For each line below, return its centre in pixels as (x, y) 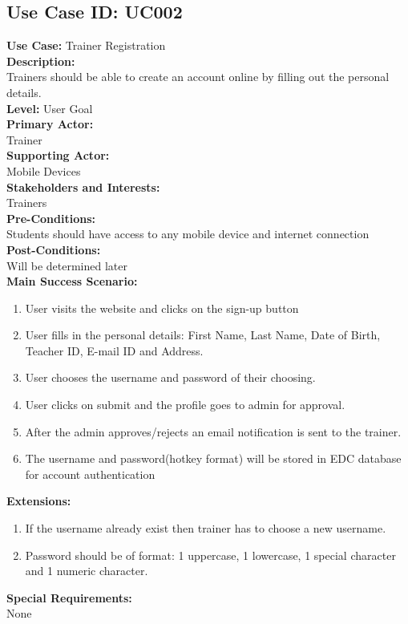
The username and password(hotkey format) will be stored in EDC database (213, 458)
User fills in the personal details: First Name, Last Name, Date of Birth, (203, 335)
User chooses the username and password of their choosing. (170, 377)
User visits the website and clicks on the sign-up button (162, 308)
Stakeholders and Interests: (83, 186)
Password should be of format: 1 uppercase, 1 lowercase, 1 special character (210, 555)
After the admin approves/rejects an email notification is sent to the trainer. (213, 431)
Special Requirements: (69, 597)
